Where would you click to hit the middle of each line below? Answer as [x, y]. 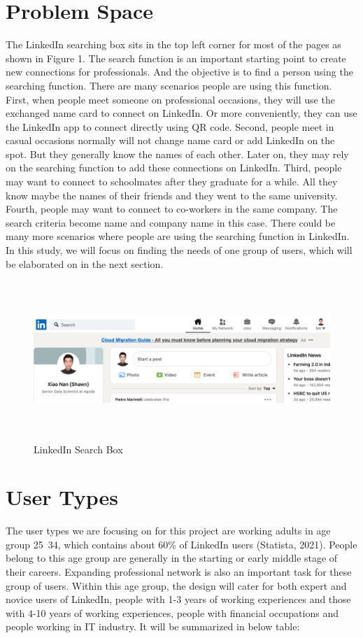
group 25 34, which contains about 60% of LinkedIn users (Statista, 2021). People [181, 544]
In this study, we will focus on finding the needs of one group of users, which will [179, 250]
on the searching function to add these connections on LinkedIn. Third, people [174, 168]
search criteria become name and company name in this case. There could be [171, 222]
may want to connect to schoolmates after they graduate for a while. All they [172, 182]
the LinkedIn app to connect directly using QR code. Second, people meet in [170, 126]
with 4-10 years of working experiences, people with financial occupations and [172, 612]
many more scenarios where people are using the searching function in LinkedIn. [178, 236]
